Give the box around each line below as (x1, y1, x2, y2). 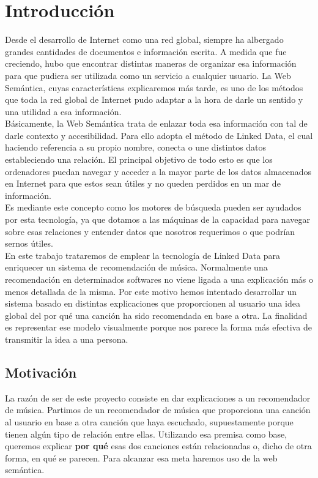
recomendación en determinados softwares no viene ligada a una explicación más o (5, 273, 313, 285)
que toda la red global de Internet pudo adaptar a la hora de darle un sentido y (5, 93, 303, 106)
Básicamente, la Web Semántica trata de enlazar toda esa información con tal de (5, 117, 308, 130)
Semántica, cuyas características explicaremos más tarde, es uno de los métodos (5, 81, 303, 94)
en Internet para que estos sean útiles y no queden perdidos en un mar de (5, 177, 281, 190)
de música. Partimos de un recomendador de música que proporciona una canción (5, 403, 311, 416)
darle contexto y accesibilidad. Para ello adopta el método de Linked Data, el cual (5, 129, 313, 141)
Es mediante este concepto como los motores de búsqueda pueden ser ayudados (5, 201, 301, 214)
